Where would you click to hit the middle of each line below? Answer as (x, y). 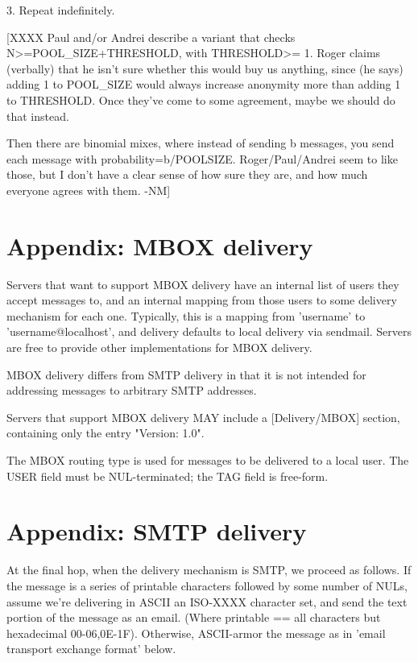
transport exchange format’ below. (91, 649)
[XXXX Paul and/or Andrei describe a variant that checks (151, 37)
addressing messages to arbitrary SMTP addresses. (132, 390)
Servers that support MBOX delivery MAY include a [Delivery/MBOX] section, (203, 417)
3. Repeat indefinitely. (61, 10)
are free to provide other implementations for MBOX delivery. (159, 348)
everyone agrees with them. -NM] (89, 190)
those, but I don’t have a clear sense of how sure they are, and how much (187, 174)
